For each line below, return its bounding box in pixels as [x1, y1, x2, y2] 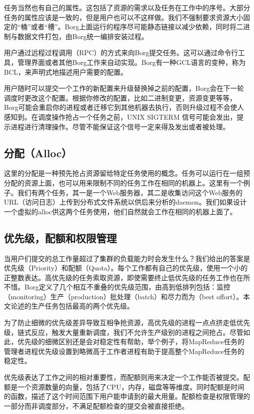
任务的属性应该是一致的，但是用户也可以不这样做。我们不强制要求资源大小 [4, 12, 243, 22]
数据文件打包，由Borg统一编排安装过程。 [17, 31, 148, 41]
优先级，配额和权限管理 [4, 230, 117, 245]
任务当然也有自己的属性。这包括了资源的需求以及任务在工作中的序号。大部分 [4, 2, 250, 12]
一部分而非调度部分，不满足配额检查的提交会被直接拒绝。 [4, 400, 189, 411]
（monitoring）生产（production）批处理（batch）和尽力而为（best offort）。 [4, 291, 243, 301]
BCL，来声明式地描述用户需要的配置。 [4, 66, 127, 77]
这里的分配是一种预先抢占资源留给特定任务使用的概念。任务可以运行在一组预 [4, 168, 250, 178]
